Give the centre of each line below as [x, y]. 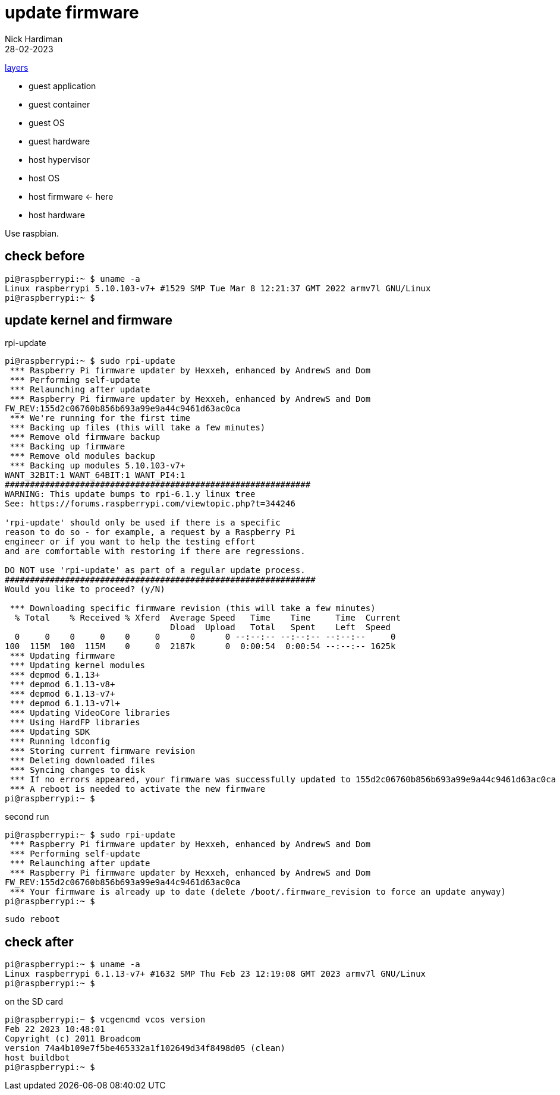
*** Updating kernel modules [78, 666]
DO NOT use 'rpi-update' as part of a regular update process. [155, 570]
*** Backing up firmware [67, 447]
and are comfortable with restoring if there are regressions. [155, 551]
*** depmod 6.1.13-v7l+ [65, 704]
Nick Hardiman [34, 39]
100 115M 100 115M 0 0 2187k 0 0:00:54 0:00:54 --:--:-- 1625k [200, 646]
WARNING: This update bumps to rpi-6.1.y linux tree [130, 494]
